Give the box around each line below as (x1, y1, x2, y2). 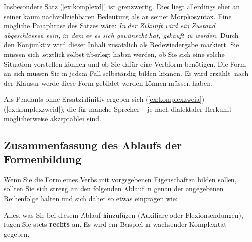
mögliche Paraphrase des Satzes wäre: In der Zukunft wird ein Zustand (4, 20, 215, 31)
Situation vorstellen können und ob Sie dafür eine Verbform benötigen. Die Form (4, 58, 246, 69)
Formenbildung (4, 151, 82, 166)
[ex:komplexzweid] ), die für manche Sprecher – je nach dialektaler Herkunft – (6, 103, 237, 113)
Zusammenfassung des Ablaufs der (4, 137, 182, 152)
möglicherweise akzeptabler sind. (4, 113, 101, 123)
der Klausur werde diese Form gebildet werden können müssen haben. (4, 77, 212, 88)
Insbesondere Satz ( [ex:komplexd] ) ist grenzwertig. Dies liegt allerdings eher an (4, 1, 240, 11)
